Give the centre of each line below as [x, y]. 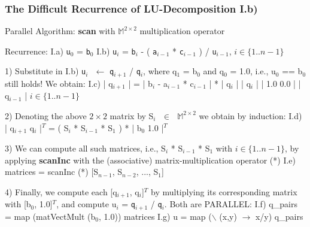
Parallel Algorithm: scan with [60, 31]
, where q [160, 71]
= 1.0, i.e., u [253, 71]
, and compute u [86, 204]
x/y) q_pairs [279, 216]
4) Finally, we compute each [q [61, 191]
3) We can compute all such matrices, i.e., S [85, 148]
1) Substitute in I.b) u [45, 71]
